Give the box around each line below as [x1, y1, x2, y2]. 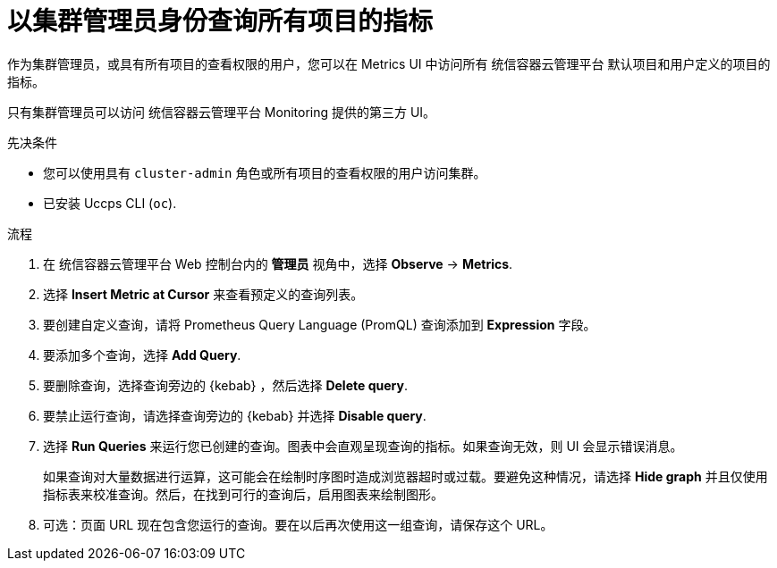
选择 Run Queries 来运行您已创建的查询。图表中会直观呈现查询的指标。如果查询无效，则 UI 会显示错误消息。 [43, 438, 683, 454]
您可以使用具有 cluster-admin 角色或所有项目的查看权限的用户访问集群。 [43, 164, 486, 180]
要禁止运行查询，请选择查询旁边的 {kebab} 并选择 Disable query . [43, 407, 427, 423]
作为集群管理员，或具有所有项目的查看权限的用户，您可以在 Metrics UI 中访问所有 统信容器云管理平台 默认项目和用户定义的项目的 [7, 55, 771, 71]
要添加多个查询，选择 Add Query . [43, 347, 241, 363]
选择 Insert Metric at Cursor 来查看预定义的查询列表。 [43, 286, 364, 302]
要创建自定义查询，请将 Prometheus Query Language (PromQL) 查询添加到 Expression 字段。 [43, 316, 596, 332]
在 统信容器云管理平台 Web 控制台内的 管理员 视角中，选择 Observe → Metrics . [43, 255, 513, 271]
